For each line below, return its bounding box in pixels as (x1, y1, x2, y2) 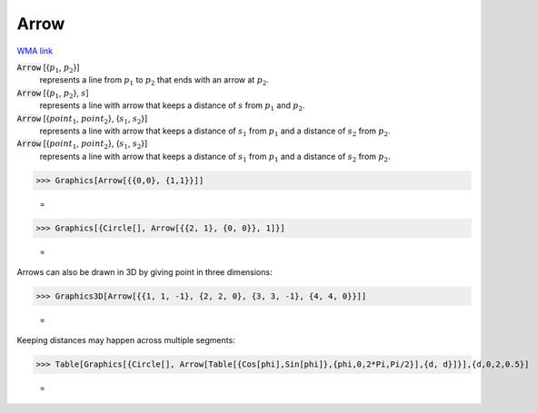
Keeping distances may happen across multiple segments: (16, 335, 235, 346)
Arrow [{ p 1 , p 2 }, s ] (16, 87, 89, 100)
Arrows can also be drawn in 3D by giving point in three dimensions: (16, 267, 273, 277)
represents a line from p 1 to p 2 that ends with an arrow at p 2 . (39, 74, 270, 88)
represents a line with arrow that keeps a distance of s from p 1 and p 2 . (39, 100, 305, 113)
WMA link (16, 45, 54, 56)
